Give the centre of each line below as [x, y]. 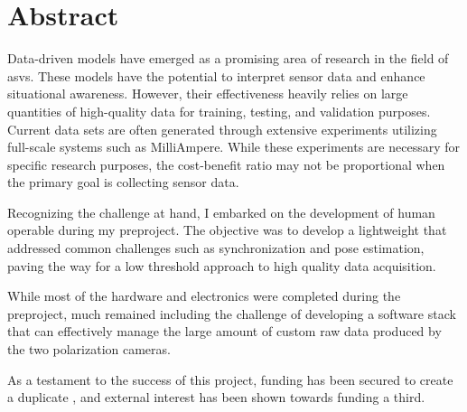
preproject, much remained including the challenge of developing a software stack [232, 313]
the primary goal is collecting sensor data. [123, 182]
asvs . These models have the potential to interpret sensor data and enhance [216, 75]
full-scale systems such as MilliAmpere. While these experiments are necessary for [234, 147]
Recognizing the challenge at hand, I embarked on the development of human [221, 212]
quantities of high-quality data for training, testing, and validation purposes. [219, 111]
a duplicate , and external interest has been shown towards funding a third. [216, 397]
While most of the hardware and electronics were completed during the [204, 296]
